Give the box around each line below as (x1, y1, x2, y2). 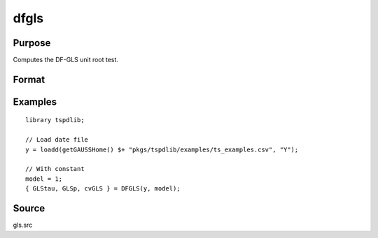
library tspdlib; (25, 116, 85, 124)
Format (13, 73, 45, 85)
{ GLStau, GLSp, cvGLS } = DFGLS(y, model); (25, 185, 181, 193)
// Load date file (25, 136, 89, 144)
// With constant (25, 165, 85, 173)
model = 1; (25, 174, 63, 183)
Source (13, 202, 45, 214)
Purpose (13, 37, 51, 49)
